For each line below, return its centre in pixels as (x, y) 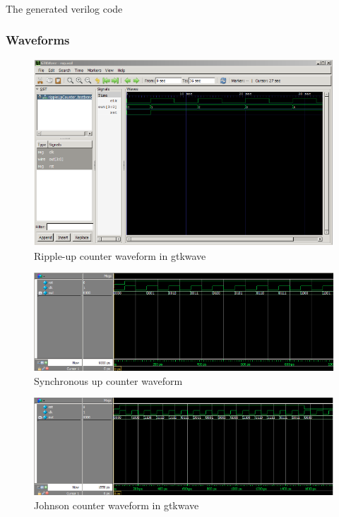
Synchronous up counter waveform (108, 380)
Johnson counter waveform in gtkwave (117, 505)
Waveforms (38, 40)
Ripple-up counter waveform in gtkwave (120, 255)
